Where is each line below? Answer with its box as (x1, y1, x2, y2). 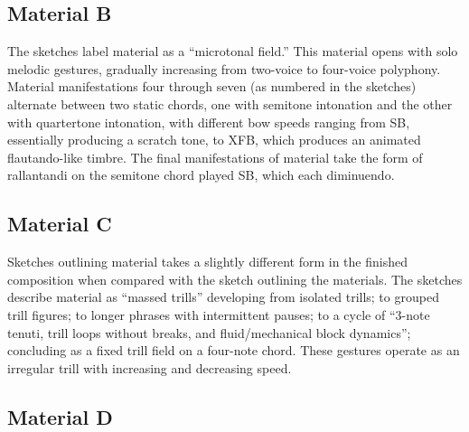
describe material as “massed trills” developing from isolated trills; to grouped (7, 287, 439, 306)
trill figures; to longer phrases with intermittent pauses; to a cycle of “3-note (7, 305, 430, 324)
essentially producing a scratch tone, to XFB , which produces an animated (7, 130, 421, 149)
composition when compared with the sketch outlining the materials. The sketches (7, 269, 463, 288)
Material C (7, 210, 112, 238)
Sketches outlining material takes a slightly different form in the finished (7, 252, 408, 271)
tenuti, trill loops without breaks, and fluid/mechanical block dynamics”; (7, 323, 411, 342)
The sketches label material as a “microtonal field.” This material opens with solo (7, 42, 458, 61)
